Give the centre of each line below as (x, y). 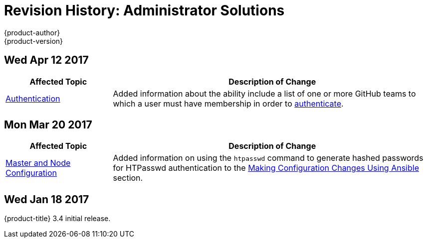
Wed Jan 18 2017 (47, 199)
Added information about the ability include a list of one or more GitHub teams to (264, 93)
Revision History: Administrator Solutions (144, 10)
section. (128, 178)
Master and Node (38, 163)
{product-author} (32, 32)
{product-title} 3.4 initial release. (57, 219)
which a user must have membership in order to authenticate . (228, 103)
